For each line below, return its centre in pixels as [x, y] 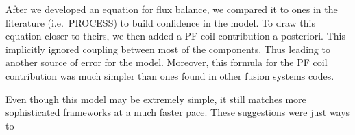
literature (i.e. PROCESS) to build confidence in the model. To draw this [160, 22]
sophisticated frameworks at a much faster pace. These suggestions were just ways [178, 112]
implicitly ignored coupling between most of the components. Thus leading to [168, 49]
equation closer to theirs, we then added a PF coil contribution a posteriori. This [175, 36]
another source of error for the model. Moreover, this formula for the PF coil [167, 62]
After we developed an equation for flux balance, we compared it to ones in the [172, 9]
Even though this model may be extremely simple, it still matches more [156, 99]
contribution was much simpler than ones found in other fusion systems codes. [170, 75]
